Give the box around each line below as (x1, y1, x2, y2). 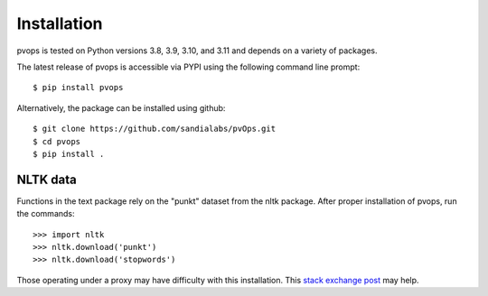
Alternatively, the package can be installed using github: (16, 102, 226, 113)
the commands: (16, 208, 76, 219)
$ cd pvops (33, 136, 81, 146)
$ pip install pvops (33, 82, 124, 93)
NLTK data (16, 171, 77, 187)
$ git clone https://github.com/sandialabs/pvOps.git (33, 124, 276, 134)
